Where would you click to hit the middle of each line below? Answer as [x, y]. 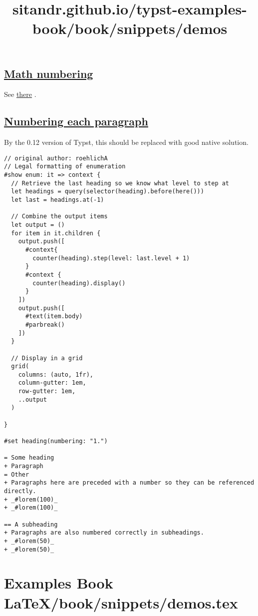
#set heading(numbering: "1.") [56, 441]
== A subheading [31, 524]
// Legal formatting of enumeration [65, 167]
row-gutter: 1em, [47, 391]
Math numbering [49, 73]
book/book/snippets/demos [130, 28]
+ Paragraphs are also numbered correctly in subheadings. [104, 533]
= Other [17, 474]
